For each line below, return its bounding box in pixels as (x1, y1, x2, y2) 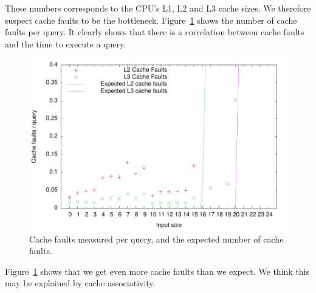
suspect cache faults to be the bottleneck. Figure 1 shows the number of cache (5, 13, 297, 26)
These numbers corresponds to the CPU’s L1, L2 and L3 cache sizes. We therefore (5, 2, 311, 14)
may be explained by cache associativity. (5, 277, 156, 289)
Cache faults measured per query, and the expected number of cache (29, 232, 284, 245)
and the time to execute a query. (5, 37, 126, 50)
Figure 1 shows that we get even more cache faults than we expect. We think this (5, 264, 310, 277)
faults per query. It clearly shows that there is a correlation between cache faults (5, 26, 304, 38)
